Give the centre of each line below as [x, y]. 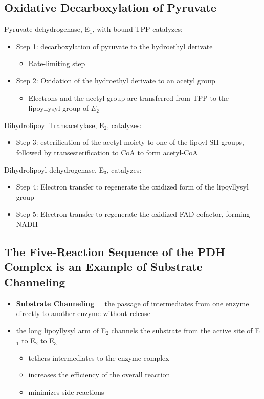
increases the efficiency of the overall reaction [99, 375]
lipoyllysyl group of [59, 108]
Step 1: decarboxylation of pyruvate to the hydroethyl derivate [114, 46]
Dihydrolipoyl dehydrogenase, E [54, 169]
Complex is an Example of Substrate [103, 267]
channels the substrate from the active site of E [185, 330]
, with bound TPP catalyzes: [137, 29]
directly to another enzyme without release [83, 313]
